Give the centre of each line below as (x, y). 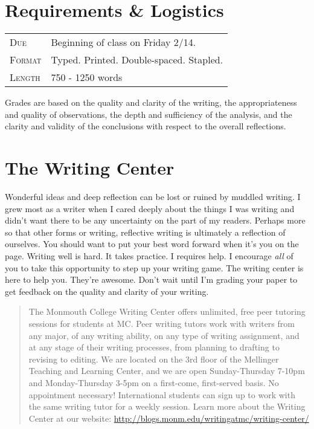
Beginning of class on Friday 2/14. (123, 42)
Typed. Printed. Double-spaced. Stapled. (137, 60)
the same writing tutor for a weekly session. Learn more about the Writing (167, 406)
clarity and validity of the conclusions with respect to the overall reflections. (146, 126)
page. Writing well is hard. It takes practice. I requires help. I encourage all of (149, 256)
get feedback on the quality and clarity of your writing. (107, 291)
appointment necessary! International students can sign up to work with (162, 394)
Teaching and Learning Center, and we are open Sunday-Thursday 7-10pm (167, 371)
